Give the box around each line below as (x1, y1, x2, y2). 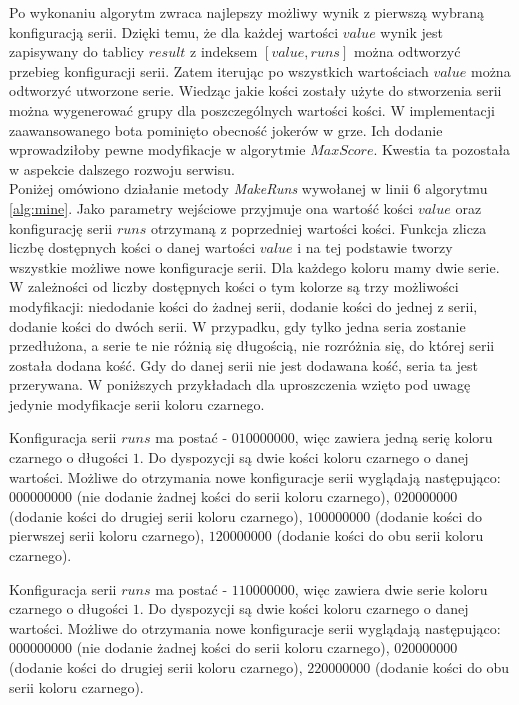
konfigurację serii (9, 217, 113, 238)
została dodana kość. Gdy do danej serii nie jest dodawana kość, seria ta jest (9, 354, 478, 375)
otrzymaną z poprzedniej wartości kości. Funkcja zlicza (150, 217, 487, 238)
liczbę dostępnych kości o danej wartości (9, 237, 256, 258)
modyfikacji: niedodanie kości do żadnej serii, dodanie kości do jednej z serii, (9, 295, 478, 316)
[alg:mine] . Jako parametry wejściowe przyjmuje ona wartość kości (9, 197, 414, 218)
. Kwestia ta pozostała (373, 139, 511, 160)
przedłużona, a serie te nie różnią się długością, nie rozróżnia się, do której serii (9, 335, 495, 356)
